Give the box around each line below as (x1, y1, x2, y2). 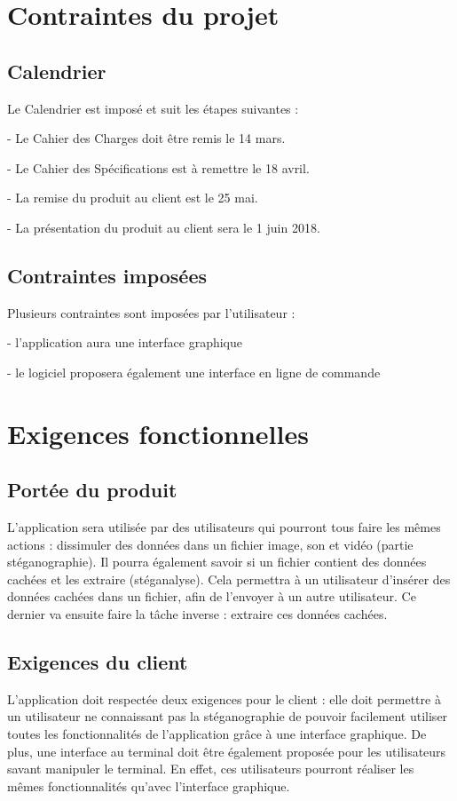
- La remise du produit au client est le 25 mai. (7, 188, 258, 207)
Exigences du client (7, 648, 188, 676)
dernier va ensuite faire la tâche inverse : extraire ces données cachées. (7, 605, 388, 623)
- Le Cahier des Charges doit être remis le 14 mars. (7, 129, 286, 147)
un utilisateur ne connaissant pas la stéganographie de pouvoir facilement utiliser (7, 707, 448, 726)
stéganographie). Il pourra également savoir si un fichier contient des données (7, 552, 427, 571)
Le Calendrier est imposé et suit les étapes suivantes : (7, 99, 299, 117)
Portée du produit (7, 476, 177, 504)
